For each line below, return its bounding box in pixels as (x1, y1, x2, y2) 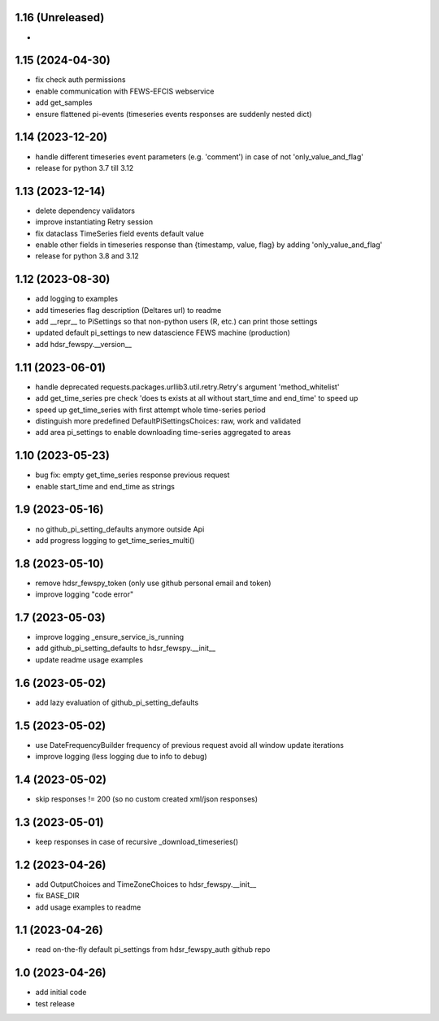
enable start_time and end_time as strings (35, 481, 175, 491)
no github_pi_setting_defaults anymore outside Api (35, 524, 205, 534)
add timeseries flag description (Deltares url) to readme (35, 305, 222, 315)
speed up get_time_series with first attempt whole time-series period (35, 405, 266, 415)
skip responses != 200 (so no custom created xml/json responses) (35, 793, 259, 804)
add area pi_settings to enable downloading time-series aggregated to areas (35, 428, 292, 437)
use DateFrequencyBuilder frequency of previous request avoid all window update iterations (35, 740, 345, 749)
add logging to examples (35, 293, 118, 304)
